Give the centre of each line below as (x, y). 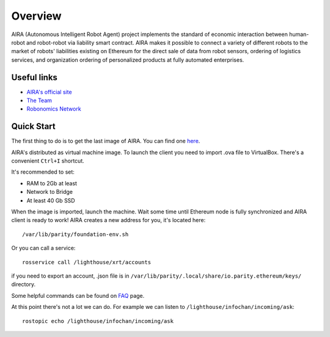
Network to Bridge (50, 192)
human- (299, 34)
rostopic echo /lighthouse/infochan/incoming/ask (98, 321)
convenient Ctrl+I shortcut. (48, 161)
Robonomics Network (54, 109)
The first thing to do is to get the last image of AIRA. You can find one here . (106, 141)
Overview (36, 16)
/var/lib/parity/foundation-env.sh (75, 234)
